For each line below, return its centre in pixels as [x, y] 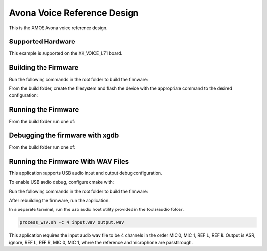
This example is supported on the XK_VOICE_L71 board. [66, 53]
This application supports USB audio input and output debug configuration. [86, 173]
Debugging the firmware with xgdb [64, 135]
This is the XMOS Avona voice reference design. [58, 28]
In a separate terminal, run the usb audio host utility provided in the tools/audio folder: [97, 209]
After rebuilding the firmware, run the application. [59, 201]
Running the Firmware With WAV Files [69, 161]
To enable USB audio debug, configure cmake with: [62, 182]
